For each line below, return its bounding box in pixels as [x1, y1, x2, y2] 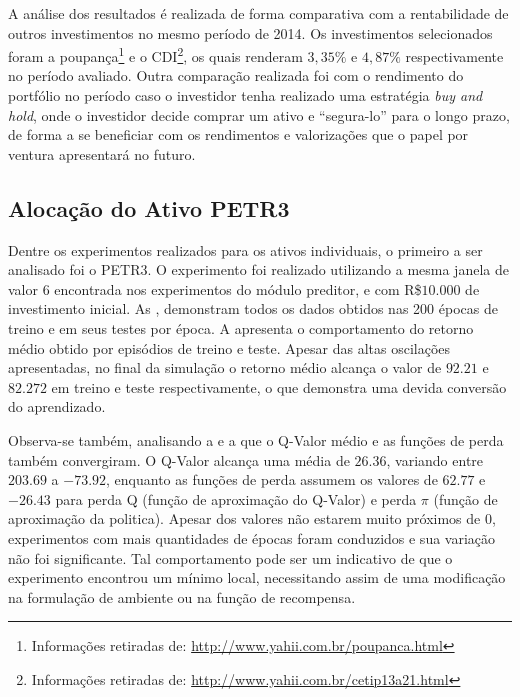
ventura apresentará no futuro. [8, 143, 196, 164]
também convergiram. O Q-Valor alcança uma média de [8, 449, 350, 470]
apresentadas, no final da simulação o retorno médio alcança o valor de [8, 357, 442, 378]
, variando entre [386, 449, 484, 470]
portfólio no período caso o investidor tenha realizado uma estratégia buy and [8, 85, 483, 106]
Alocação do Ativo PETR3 [8, 192, 290, 223]
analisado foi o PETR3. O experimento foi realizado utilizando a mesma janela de [8, 259, 509, 280]
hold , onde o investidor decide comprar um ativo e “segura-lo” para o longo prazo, [8, 104, 510, 125]
